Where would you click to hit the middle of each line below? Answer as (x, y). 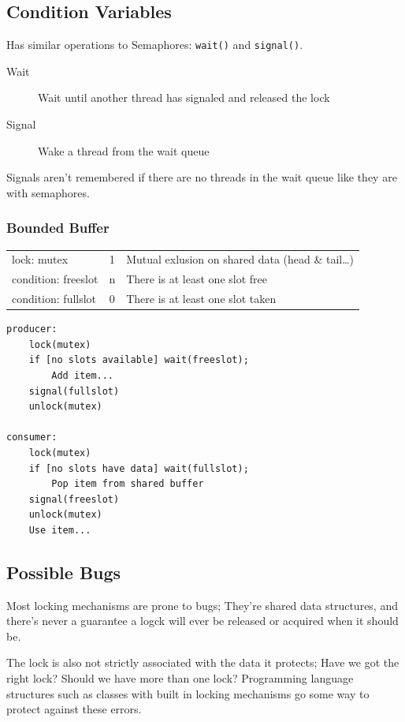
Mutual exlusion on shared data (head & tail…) (240, 259)
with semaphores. (48, 192)
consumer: (32, 438)
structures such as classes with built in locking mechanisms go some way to (188, 693)
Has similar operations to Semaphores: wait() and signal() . (155, 45)
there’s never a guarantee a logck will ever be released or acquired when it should (202, 621)
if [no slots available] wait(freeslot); (139, 360)
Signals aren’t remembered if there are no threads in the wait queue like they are (202, 177)
